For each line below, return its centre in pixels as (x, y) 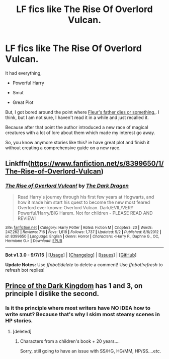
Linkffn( (18, 164)
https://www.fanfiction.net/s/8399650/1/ (97, 164)
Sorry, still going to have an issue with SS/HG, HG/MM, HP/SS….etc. (91, 351)
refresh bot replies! (25, 270)
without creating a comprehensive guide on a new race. (63, 148)
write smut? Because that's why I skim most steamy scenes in (82, 314)
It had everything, (23, 73)
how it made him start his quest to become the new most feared (84, 202)
